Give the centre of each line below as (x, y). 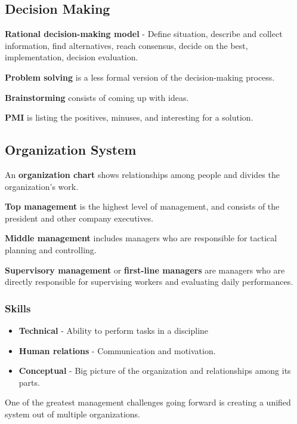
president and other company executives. (79, 218)
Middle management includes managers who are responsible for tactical (141, 238)
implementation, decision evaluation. (72, 57)
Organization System (71, 150)
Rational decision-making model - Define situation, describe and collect (144, 34)
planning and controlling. (51, 249)
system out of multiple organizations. (72, 414)
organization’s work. (42, 186)
